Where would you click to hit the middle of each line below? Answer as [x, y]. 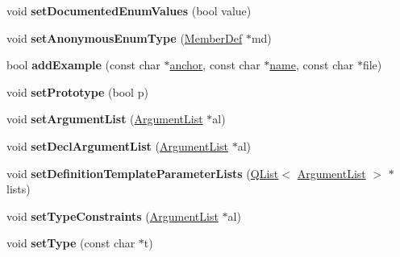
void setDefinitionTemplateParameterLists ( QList [143, 173]
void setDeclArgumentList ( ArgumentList [117, 145]
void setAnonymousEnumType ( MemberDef [125, 37]
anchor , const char [215, 65]
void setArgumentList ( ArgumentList [105, 119]
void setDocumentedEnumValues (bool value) [129, 10]
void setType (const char [71, 243]
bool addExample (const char [83, 65]
